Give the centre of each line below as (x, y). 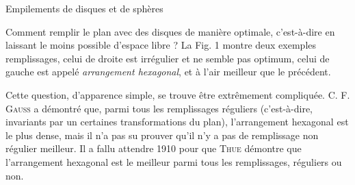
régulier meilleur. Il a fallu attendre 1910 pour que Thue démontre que (154, 148)
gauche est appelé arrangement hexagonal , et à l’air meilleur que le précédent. (168, 72)
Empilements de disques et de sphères (84, 8)
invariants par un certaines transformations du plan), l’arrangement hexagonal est (177, 122)
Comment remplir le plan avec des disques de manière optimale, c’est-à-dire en (170, 31)
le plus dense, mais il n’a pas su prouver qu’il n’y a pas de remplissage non (162, 135)
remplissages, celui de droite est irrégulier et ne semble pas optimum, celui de (168, 58)
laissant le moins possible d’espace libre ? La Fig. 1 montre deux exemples (161, 45)
